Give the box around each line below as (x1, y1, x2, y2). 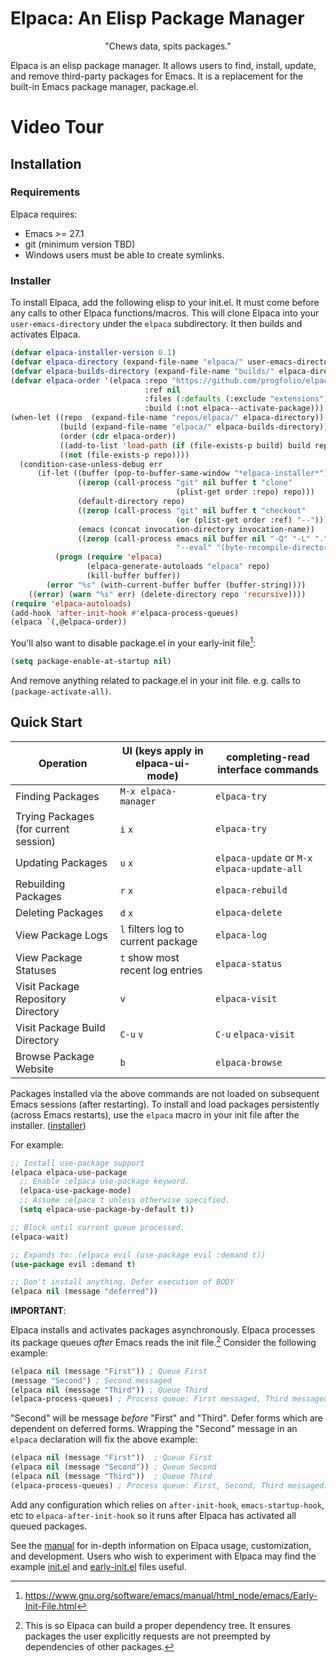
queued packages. (10, 1520, 88, 1532)
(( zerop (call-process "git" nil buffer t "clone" (77, 478, 293, 488)
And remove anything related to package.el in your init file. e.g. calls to (10, 674, 301, 686)
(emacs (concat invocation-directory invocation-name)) (77, 524, 315, 534)
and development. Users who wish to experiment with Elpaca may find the (10, 1550, 317, 1562)
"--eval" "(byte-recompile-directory (175, 543, 333, 553)
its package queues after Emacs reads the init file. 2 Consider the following (10, 1335, 317, 1348)
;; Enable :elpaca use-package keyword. (19, 1177, 190, 1187)
